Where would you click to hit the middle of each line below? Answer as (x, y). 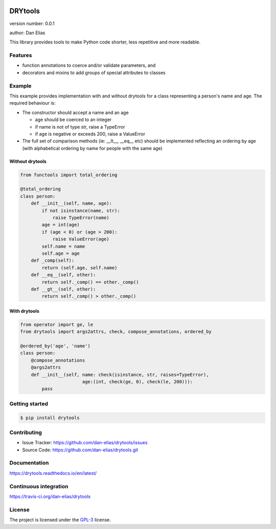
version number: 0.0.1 (32, 23)
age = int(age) (61, 225)
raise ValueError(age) (81, 239)
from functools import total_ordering (69, 175)
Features (21, 55)
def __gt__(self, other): (63, 289)
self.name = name (63, 246)
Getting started (29, 403)
